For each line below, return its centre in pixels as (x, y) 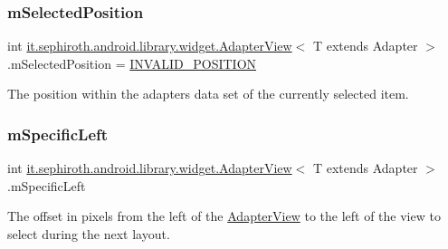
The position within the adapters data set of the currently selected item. (208, 94)
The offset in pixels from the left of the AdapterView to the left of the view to (224, 216)
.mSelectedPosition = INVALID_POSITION (132, 63)
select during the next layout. (89, 234)
